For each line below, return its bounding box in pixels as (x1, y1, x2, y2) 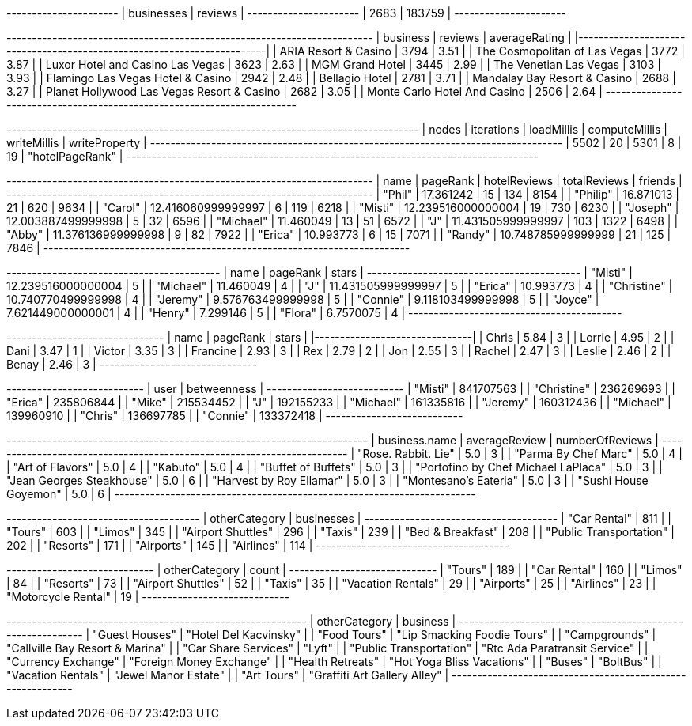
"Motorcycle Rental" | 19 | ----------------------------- (6, 590, 290, 603)
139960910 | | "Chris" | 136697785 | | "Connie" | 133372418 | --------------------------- (6, 409, 463, 422)
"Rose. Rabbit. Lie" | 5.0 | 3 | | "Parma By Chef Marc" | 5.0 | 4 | (357, 447, 683, 460)
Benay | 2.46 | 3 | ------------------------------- (6, 357, 258, 371)
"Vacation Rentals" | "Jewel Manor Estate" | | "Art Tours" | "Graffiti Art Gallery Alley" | (6, 668, 449, 682)
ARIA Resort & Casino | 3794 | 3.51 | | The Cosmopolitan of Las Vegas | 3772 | (279, 44, 685, 58)
